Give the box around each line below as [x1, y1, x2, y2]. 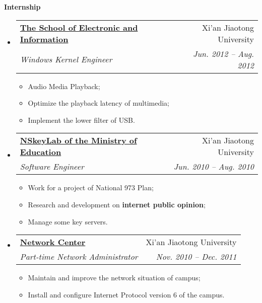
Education [20, 146, 61, 158]
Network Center [20, 236, 86, 248]
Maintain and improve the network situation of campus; [28, 272, 201, 283]
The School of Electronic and [20, 21, 138, 33]
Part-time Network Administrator [20, 251, 138, 263]
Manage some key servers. [28, 216, 108, 226]
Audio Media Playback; [28, 81, 100, 91]
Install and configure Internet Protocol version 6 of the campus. [28, 289, 225, 299]
